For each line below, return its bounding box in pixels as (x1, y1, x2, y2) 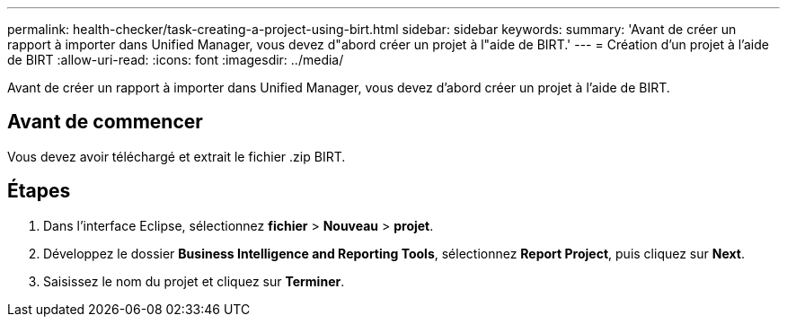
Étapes (7, 180, 71, 203)
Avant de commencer (7, 110, 203, 134)
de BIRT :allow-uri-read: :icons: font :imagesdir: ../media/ (7, 52, 344, 67)
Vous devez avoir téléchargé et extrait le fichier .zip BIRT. (7, 148, 346, 164)
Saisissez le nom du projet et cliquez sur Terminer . (43, 273, 345, 289)
